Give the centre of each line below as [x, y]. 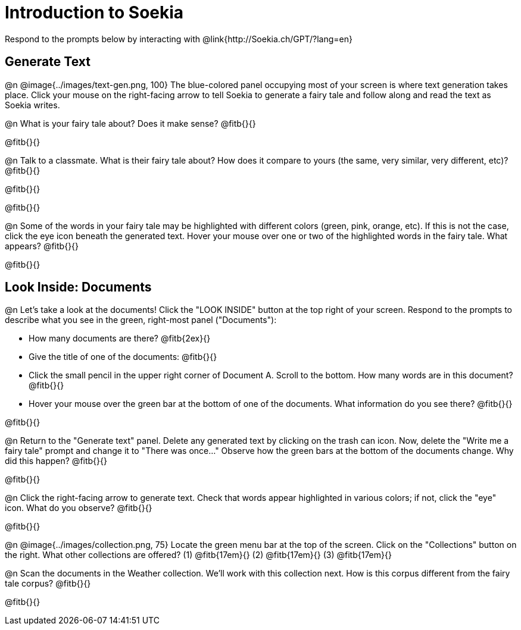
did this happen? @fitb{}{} [56, 461]
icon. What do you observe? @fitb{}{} [79, 508]
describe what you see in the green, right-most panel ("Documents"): [141, 320]
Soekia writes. [32, 105]
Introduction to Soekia [94, 12]
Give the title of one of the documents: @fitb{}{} [123, 357]
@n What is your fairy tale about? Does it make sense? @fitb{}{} [130, 123]
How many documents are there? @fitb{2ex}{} [120, 338]
